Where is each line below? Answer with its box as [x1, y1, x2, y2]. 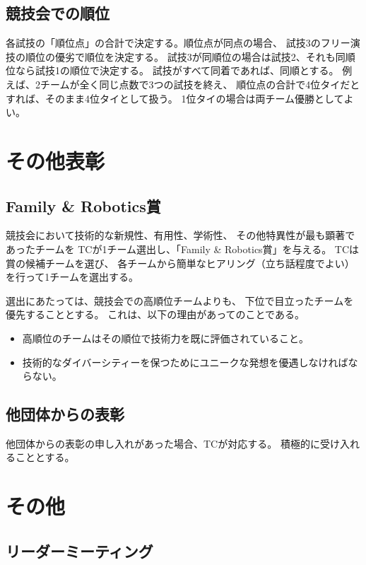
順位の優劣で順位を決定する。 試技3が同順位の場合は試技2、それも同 [25, 49, 346, 64]
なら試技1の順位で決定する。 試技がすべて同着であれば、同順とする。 [15, 63, 339, 78]
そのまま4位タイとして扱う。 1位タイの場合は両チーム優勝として [45, 91, 344, 105]
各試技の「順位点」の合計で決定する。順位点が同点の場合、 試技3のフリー [6, 35, 350, 50]
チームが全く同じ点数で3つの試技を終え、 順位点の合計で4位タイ [40, 76, 341, 91]
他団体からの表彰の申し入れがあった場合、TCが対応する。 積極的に [6, 436, 320, 450]
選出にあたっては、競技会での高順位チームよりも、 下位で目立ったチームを [6, 293, 354, 308]
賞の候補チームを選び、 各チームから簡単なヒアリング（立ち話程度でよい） [6, 255, 355, 270]
